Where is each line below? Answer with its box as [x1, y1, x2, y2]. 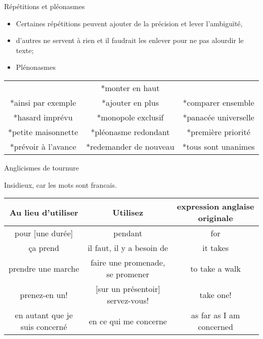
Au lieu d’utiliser [9, 206, 78, 218]
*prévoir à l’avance [10, 140, 76, 152]
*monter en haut [101, 81, 160, 94]
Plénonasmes [16, 62, 56, 72]
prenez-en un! [20, 288, 68, 301]
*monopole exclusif [97, 111, 164, 123]
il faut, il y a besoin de [87, 242, 168, 254]
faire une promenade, [91, 257, 165, 269]
